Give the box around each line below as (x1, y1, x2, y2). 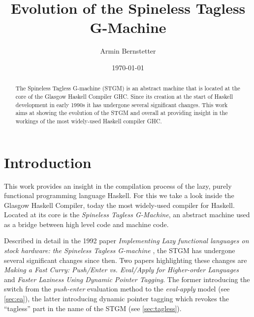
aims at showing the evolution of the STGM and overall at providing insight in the (15, 109, 228, 117)
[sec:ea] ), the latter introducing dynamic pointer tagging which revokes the (4, 293, 229, 304)
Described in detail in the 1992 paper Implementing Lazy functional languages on (4, 235, 249, 246)
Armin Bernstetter (100, 46, 156, 56)
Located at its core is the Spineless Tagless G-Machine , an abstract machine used (4, 209, 250, 220)
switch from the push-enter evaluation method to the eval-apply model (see (4, 284, 230, 294)
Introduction (4, 152, 92, 172)
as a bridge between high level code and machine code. (4, 219, 169, 229)
